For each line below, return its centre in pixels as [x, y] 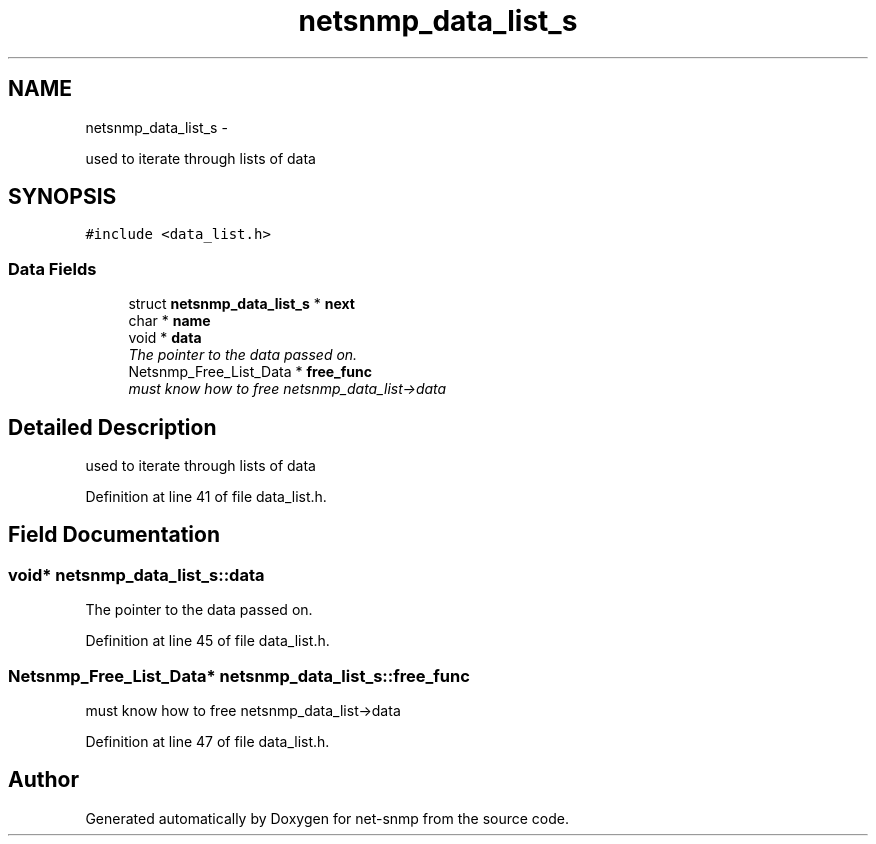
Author [43, 780]
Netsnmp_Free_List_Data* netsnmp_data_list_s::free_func [239, 675]
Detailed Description [112, 427]
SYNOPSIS [62, 197]
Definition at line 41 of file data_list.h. [206, 497]
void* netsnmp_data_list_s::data [136, 574]
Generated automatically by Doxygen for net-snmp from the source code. [327, 818]
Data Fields [52, 268]
